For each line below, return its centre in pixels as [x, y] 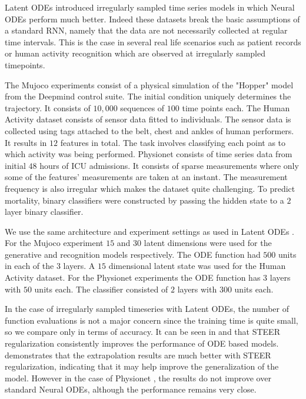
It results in [26, 142]
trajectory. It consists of [48, 107]
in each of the [29, 266]
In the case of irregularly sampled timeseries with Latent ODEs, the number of [147, 309]
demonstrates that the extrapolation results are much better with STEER [138, 355]
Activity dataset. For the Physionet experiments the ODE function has [133, 277]
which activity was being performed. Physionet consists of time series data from [149, 154]
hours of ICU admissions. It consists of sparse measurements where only [169, 165]
